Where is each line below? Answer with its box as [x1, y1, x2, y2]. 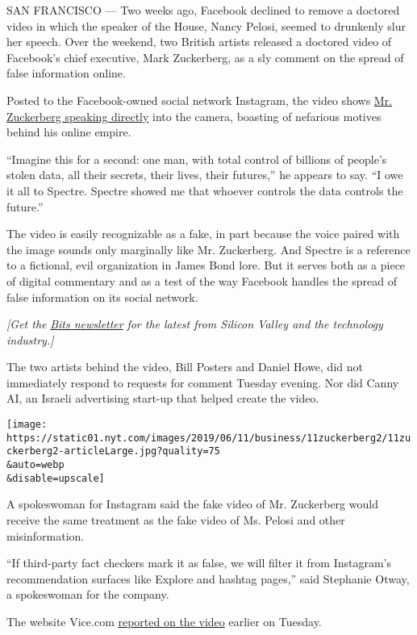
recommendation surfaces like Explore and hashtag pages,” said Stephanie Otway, [6, 570, 410, 587]
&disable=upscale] [6, 472, 105, 484]
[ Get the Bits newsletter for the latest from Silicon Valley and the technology [6, 315, 383, 332]
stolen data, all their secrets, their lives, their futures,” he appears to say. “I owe [6, 166, 403, 183]
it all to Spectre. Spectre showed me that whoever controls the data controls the [6, 182, 403, 198]
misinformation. [6, 527, 85, 544]
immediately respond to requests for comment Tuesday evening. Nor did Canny [6, 374, 399, 391]
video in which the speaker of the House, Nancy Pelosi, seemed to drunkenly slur [6, 17, 406, 34]
